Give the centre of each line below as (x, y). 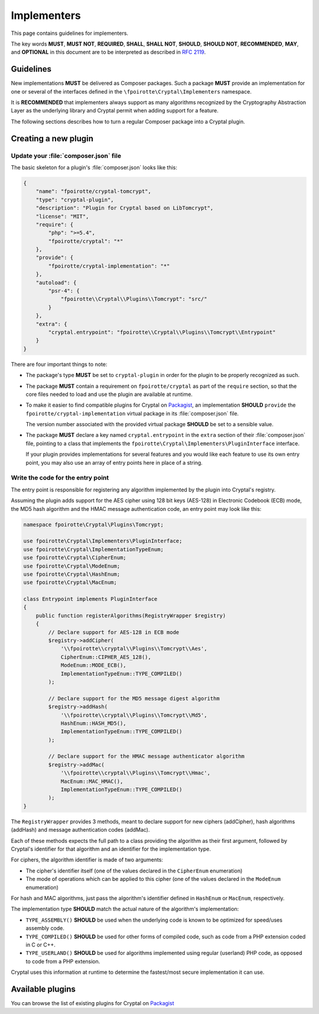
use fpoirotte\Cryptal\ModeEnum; (72, 566)
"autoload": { (56, 282)
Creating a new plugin (52, 138)
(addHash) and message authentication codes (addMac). (80, 830)
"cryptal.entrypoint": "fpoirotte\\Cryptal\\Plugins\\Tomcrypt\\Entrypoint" (162, 332)
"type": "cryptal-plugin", (75, 199)
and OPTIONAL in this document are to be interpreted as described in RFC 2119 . (108, 52)
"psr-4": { (64, 291)
